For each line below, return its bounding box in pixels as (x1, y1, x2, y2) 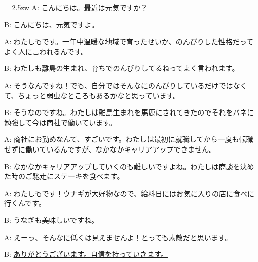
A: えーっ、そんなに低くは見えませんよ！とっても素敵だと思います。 (4, 232, 232, 242)
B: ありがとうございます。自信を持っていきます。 (4, 249, 168, 259)
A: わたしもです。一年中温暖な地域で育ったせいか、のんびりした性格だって (4, 36, 254, 47)
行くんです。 (4, 198, 46, 208)
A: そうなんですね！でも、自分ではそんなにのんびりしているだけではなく (4, 80, 247, 90)
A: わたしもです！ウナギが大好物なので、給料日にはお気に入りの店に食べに (4, 188, 254, 198)
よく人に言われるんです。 (4, 46, 88, 56)
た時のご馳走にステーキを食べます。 (4, 171, 124, 181)
